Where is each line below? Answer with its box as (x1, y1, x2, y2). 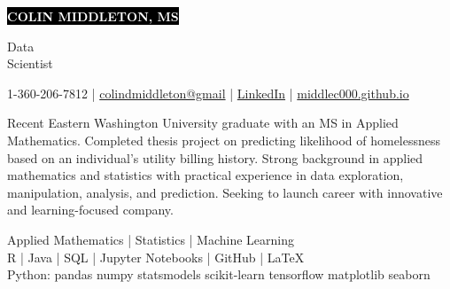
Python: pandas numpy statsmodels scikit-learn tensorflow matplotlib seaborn (7, 265, 431, 284)
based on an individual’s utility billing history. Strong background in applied (7, 148, 423, 167)
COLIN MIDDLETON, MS (7, 7, 179, 25)
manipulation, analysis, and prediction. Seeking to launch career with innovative (7, 183, 443, 201)
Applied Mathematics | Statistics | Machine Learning (7, 230, 295, 248)
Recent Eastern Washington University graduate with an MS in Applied (7, 113, 399, 132)
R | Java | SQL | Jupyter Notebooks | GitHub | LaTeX (7, 247, 305, 266)
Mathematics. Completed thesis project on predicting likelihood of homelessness (7, 130, 441, 149)
